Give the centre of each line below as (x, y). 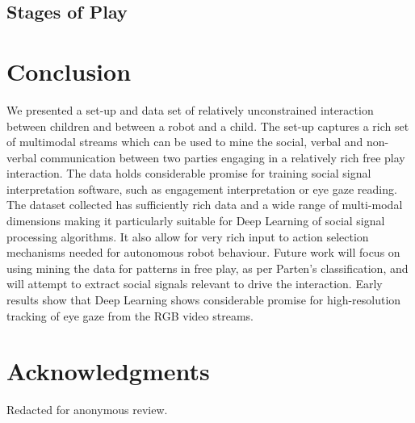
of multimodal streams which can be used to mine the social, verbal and (185, 142)
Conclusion (69, 71)
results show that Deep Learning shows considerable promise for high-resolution (204, 300)
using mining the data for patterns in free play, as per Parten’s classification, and (207, 268)
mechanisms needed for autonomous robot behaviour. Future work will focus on (203, 252)
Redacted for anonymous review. (87, 410)
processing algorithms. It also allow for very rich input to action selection (188, 236)
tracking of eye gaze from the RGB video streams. (130, 315)
